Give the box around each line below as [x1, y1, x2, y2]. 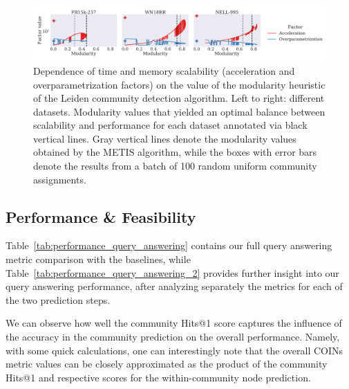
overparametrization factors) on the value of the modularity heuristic [33, 77, 326, 91]
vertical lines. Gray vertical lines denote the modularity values [33, 131, 296, 145]
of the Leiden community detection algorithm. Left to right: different [33, 91, 325, 105]
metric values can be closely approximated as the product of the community [6, 356, 328, 371]
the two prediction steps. [6, 292, 111, 307]
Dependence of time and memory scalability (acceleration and [33, 63, 295, 78]
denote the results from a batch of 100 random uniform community [33, 159, 317, 173]
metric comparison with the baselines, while [6, 252, 191, 266]
